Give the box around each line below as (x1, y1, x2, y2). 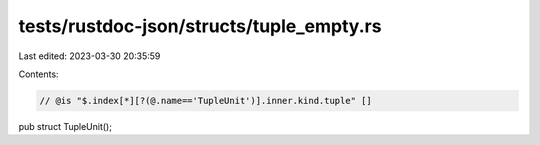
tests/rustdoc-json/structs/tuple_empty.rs (18, 15, 382, 37)
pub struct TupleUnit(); (18, 120, 112, 132)
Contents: (18, 68, 59, 80)
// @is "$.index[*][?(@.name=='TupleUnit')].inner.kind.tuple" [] (39, 95, 372, 106)
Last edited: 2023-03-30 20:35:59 (18, 50, 161, 62)
